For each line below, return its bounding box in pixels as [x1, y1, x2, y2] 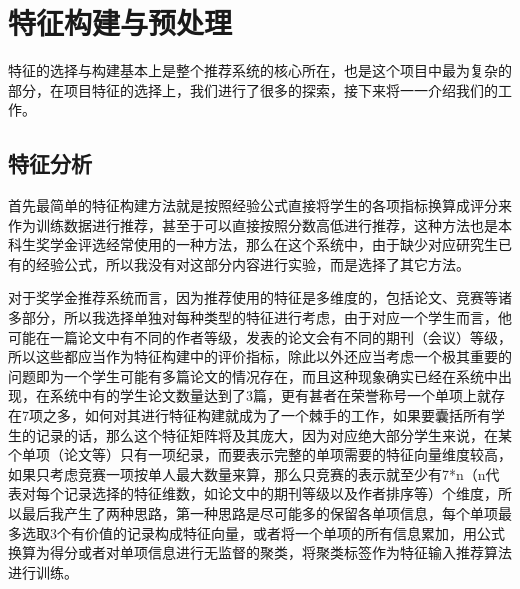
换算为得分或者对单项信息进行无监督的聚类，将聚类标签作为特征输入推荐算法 [8, 542, 512, 563]
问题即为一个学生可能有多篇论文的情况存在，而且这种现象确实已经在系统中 [8, 365, 498, 386]
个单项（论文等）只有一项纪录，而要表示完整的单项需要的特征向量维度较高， [8, 444, 512, 465]
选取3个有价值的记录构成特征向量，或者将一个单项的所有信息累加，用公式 [21, 522, 505, 543]
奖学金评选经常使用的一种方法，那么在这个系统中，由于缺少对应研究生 [35, 234, 498, 255]
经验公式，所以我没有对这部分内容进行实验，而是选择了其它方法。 [35, 253, 470, 274]
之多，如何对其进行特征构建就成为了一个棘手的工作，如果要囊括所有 [42, 405, 491, 426]
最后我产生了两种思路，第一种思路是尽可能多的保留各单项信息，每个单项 [21, 503, 498, 524]
